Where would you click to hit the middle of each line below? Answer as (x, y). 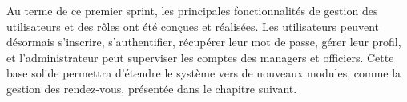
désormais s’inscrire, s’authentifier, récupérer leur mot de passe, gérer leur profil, (204, 42)
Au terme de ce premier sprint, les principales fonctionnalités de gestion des (192, 10)
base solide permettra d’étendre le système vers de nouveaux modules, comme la (204, 73)
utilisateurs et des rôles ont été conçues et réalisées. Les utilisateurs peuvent (193, 26)
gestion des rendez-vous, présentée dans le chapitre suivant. (152, 88)
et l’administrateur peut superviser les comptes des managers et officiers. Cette (200, 57)
